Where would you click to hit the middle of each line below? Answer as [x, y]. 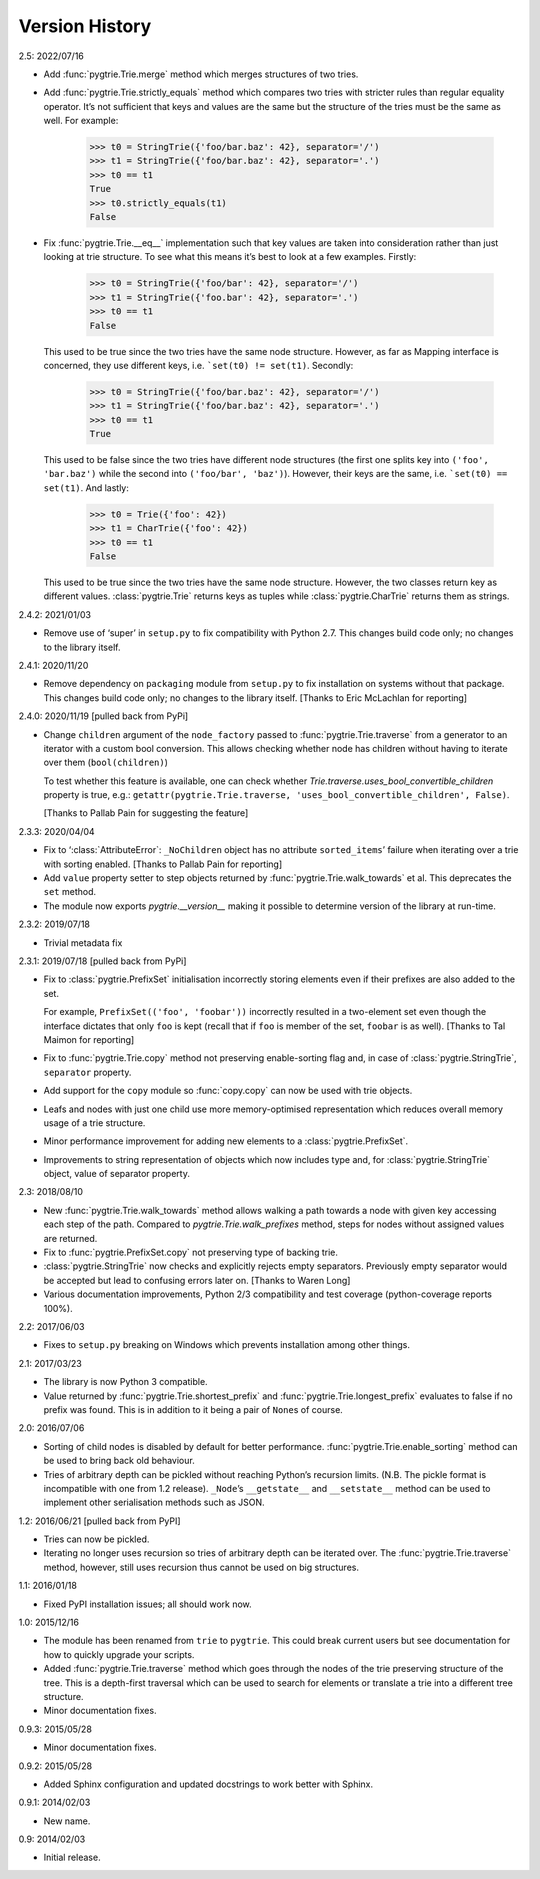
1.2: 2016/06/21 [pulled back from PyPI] [99, 1521]
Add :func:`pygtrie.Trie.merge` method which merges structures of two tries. [201, 74]
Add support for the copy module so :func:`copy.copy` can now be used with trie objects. [228, 1091]
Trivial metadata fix [83, 942]
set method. [70, 892]
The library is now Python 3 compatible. [126, 1382]
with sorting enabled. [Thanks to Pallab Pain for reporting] [163, 864]
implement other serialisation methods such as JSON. [154, 1502]
